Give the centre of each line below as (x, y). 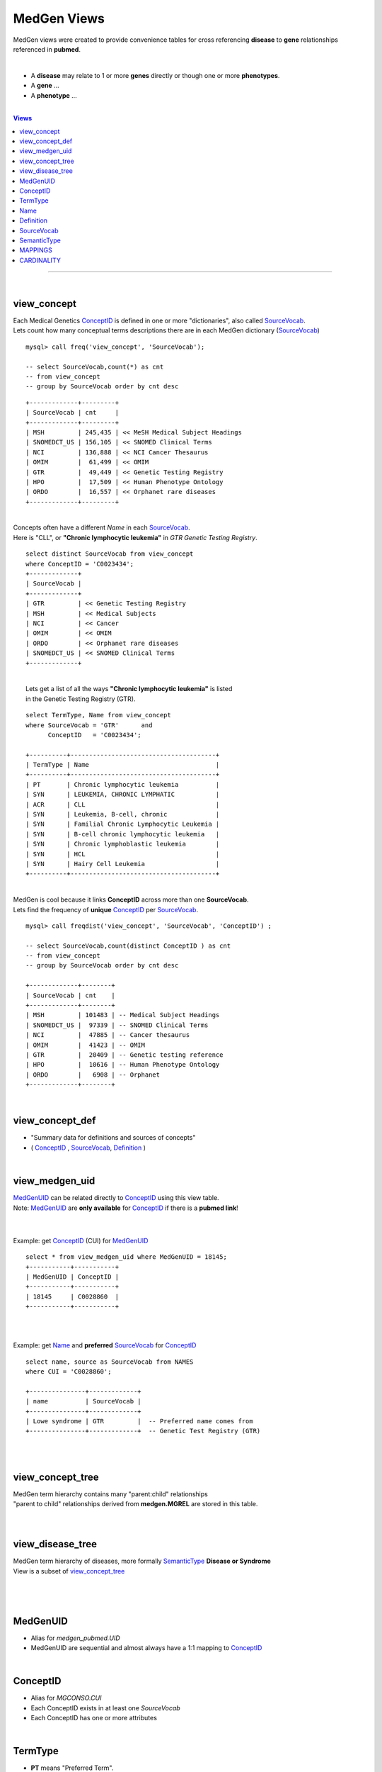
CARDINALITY (40, 260)
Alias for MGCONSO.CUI (66, 1698)
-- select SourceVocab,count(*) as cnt (95, 366)
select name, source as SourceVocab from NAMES (110, 1362)
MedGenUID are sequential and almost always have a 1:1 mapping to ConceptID (146, 1647)
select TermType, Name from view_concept (98, 715)
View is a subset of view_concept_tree (69, 1571)
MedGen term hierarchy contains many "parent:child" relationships (110, 1494)
